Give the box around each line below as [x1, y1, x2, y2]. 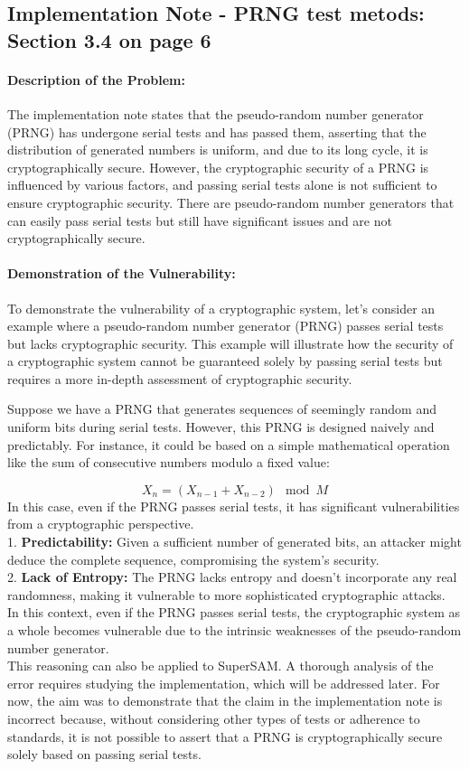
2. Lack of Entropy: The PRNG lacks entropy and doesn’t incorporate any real [7, 567, 457, 586]
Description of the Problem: [7, 70, 185, 89]
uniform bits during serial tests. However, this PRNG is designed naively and [7, 417, 435, 436]
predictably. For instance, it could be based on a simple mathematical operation [7, 435, 450, 454]
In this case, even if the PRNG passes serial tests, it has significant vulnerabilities [7, 496, 460, 515]
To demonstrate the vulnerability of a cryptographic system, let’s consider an [7, 298, 436, 317]
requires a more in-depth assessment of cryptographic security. [7, 369, 352, 388]
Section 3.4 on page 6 [7, 25, 211, 53]
